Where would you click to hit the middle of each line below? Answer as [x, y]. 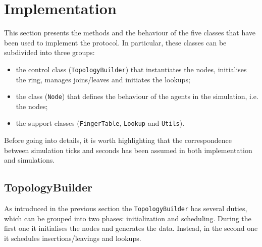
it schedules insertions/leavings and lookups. [73, 238]
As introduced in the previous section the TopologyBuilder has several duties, [126, 208]
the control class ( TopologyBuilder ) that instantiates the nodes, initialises [131, 69]
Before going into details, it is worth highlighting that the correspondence [118, 140]
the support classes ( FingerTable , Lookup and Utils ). [100, 123]
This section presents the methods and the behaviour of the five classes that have [130, 33]
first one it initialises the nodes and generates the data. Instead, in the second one [131, 228]
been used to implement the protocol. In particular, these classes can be [115, 42]
